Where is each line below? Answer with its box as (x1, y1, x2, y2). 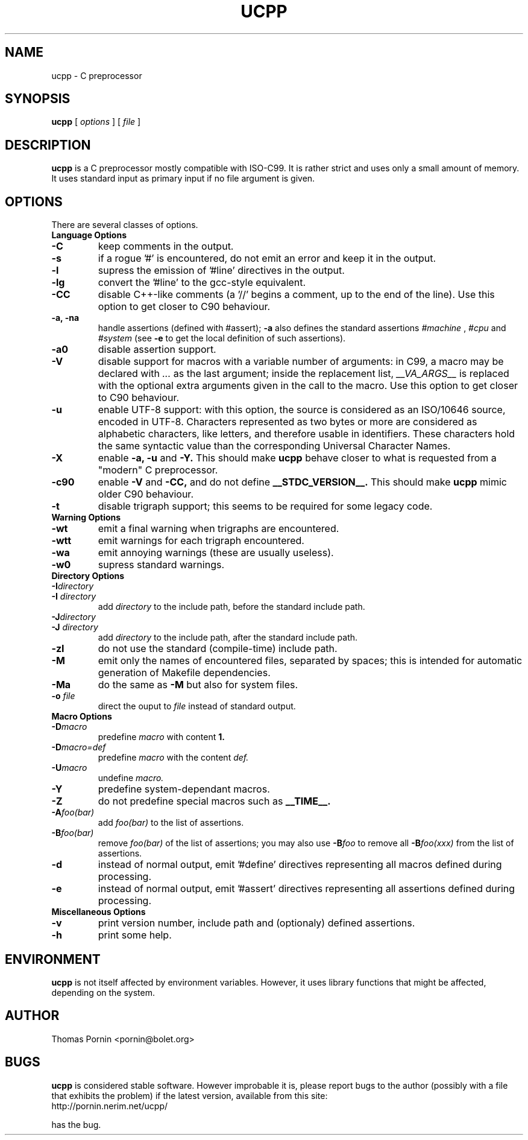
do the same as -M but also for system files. (98, 679, 298, 691)
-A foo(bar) (51, 807, 95, 818)
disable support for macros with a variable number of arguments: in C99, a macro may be (98, 355, 504, 368)
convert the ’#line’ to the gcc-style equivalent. (98, 276, 306, 289)
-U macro (51, 762, 87, 773)
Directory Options (51, 571, 125, 581)
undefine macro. (98, 773, 164, 784)
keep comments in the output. (98, 240, 234, 253)
